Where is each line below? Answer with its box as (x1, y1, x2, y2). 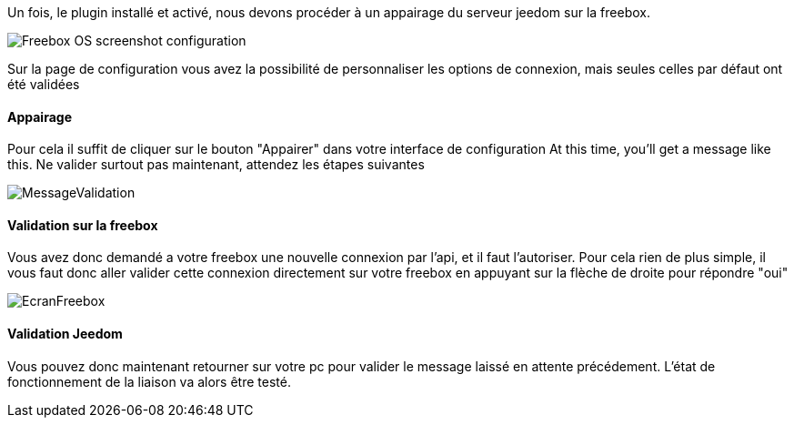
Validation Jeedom (7, 326, 123, 342)
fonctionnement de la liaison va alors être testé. (7, 373, 291, 390)
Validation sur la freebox (7, 217, 158, 233)
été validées (7, 76, 80, 92)
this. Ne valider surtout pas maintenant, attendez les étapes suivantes (7, 157, 425, 173)
